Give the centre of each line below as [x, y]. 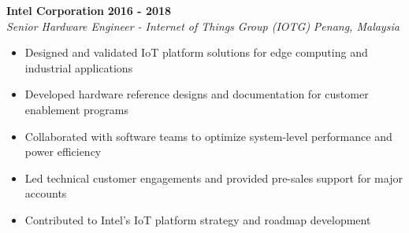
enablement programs [77, 109]
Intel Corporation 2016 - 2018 [89, 10]
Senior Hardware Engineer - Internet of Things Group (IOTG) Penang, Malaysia [203, 26]
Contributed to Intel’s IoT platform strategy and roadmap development [198, 219]
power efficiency [63, 152]
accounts [46, 193]
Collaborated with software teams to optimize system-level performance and [208, 136]
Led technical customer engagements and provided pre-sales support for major [214, 178]
